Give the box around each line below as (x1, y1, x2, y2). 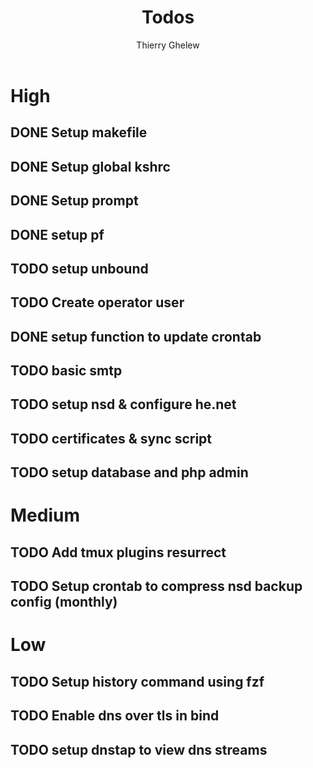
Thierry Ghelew (136, 39, 200, 51)
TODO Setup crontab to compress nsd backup (10, 578, 303, 595)
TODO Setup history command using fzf (10, 673, 265, 690)
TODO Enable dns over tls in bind (10, 707, 220, 725)
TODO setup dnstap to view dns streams (10, 741, 268, 758)
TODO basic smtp (10, 362, 123, 380)
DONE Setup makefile (10, 124, 148, 141)
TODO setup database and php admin (10, 464, 249, 481)
